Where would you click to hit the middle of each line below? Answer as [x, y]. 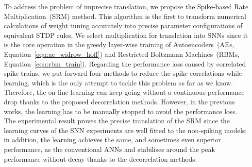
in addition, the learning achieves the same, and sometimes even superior [112, 140]
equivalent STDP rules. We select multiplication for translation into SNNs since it [126, 35]
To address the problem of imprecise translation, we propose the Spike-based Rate [126, 6]
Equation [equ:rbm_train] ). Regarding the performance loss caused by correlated [125, 63]
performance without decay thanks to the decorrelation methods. [101, 159]
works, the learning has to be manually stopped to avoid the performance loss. [121, 111]
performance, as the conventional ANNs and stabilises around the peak [109, 149]
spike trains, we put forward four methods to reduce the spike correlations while [123, 73]
